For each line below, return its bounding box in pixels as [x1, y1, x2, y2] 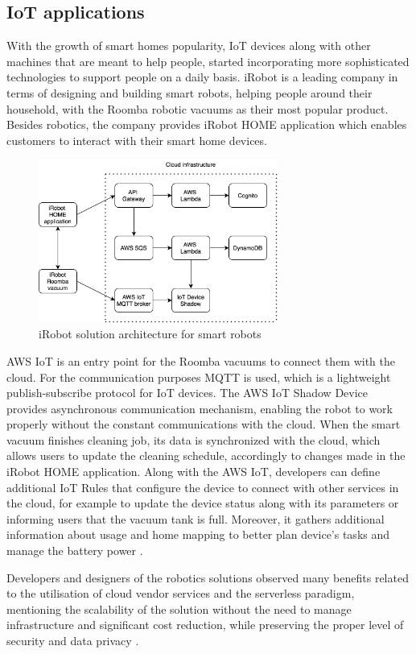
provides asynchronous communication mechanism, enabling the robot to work [6, 399, 393, 416]
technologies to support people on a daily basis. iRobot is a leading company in [6, 68, 398, 85]
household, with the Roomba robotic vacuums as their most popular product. [6, 100, 389, 117]
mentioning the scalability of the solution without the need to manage [6, 600, 352, 617]
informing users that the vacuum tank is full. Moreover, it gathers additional [6, 510, 385, 527]
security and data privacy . [6, 632, 139, 649]
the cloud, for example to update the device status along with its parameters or [6, 495, 399, 511]
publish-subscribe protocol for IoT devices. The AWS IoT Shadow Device [6, 384, 369, 401]
